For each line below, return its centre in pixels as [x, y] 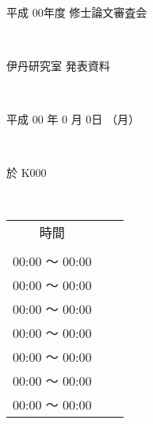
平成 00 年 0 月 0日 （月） [73, 118]
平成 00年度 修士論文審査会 [77, 12]
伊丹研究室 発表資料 [58, 65]
